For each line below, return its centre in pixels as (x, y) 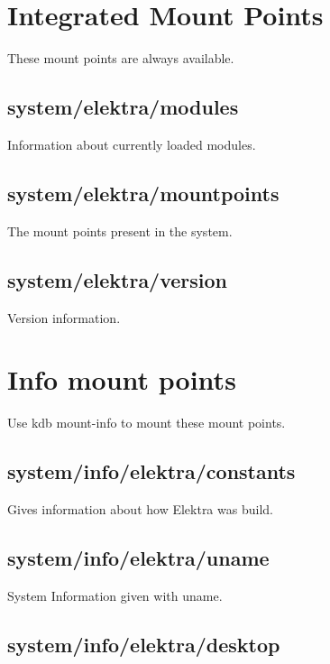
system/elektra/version (118, 279)
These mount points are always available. (121, 58)
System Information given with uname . (115, 595)
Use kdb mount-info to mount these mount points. (147, 423)
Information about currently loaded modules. (132, 144)
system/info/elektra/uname (138, 558)
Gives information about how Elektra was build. (140, 509)
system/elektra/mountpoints (143, 193)
